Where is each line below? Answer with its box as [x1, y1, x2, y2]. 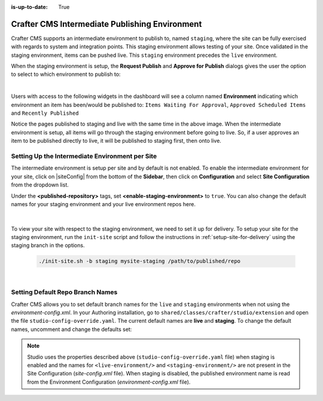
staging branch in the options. [11, 242, 85, 249]
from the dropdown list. [11, 181, 69, 188]
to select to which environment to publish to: [11, 71, 121, 78]
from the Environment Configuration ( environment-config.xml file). [27, 378, 191, 385]
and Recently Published [11, 109, 79, 117]
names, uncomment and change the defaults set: [11, 326, 132, 333]
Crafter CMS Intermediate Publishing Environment [11, 19, 202, 29]
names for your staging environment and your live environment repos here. [11, 200, 196, 207]
